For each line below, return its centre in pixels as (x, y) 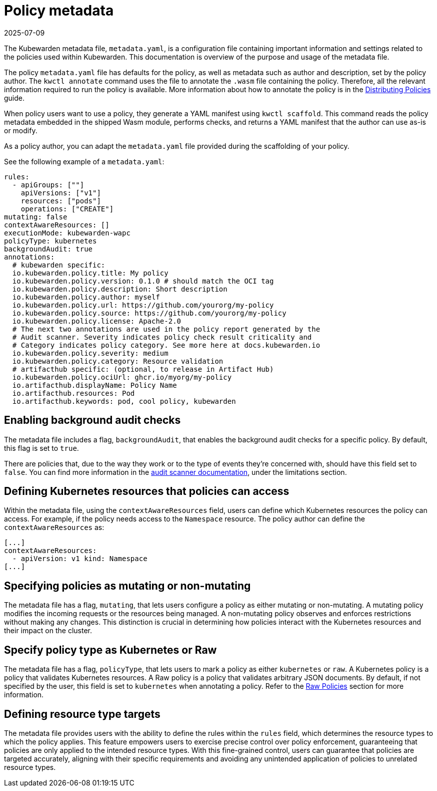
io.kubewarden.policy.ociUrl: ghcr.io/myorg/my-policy (122, 377)
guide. (14, 98)
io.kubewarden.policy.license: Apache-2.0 (97, 321)
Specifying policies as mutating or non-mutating (127, 586)
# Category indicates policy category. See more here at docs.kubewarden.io (166, 345)
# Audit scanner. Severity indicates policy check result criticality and (162, 337)
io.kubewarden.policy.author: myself (86, 297)
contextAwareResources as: (54, 528)
